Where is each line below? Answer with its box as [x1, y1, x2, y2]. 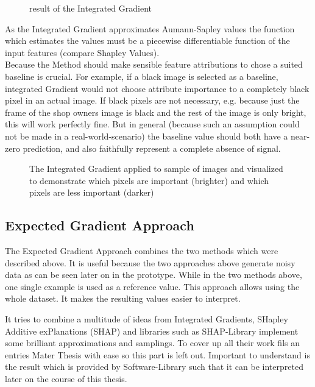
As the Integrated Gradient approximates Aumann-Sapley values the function [5, 22, 295, 35]
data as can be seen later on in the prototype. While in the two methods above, [5, 268, 302, 281]
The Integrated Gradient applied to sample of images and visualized [29, 162, 283, 175]
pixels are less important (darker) [29, 186, 154, 199]
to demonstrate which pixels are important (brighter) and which [29, 174, 269, 186]
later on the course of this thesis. [5, 372, 127, 385]
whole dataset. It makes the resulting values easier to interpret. [5, 292, 241, 305]
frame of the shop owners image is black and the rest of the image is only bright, [5, 105, 306, 118]
